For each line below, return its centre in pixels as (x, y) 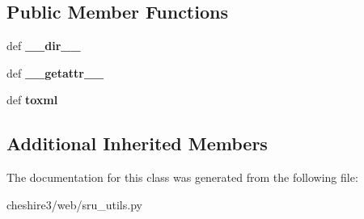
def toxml (32, 100)
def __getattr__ (55, 72)
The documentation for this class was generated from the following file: (182, 177)
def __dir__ (44, 46)
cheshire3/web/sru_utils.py (74, 204)
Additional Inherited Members (137, 143)
